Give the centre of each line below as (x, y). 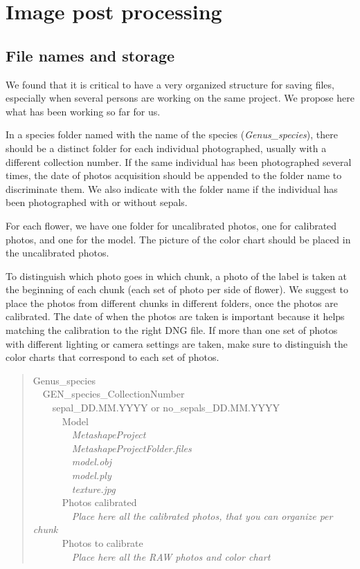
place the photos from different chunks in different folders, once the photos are (172, 302)
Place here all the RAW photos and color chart (171, 556)
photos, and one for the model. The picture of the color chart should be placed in (178, 239)
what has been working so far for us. (83, 111)
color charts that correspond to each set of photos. (112, 357)
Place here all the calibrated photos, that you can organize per (202, 515)
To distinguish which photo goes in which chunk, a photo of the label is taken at (177, 276)
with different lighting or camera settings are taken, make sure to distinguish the (177, 343)
